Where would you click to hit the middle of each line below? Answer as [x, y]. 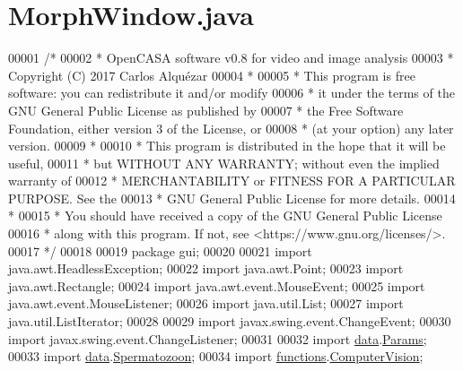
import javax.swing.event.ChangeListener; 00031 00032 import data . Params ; [218, 338]
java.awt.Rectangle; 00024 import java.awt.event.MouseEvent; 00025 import [217, 285]
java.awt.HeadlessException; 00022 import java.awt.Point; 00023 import [206, 268]
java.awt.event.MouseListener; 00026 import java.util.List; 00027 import [206, 303]
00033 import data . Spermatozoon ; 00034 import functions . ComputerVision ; [216, 356]
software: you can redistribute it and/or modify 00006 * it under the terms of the [231, 93]
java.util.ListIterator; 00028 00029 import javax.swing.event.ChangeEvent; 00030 [230, 321]
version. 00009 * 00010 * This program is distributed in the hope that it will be [227, 146]
